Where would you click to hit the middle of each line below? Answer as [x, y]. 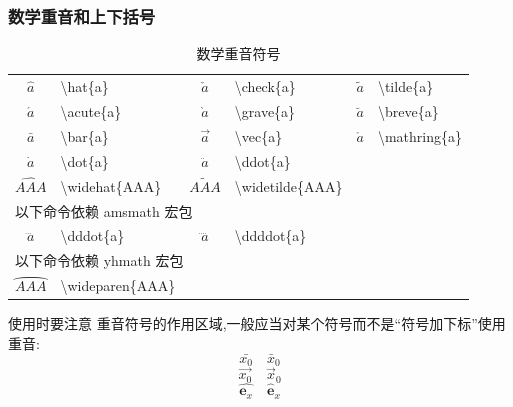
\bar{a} [84, 135]
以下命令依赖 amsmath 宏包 [104, 210]
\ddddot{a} [270, 235]
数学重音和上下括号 [82, 15]
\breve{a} [408, 110]
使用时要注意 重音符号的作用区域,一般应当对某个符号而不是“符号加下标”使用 [257, 323]
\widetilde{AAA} [288, 185]
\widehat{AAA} [111, 185]
